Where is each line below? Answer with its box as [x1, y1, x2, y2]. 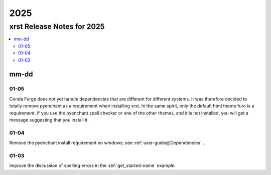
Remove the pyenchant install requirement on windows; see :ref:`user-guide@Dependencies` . [9, 140, 204, 146]
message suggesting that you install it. [9, 116, 89, 122]
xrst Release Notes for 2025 [9, 22, 105, 31]
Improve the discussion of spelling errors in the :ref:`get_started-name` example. [9, 162, 176, 168]
